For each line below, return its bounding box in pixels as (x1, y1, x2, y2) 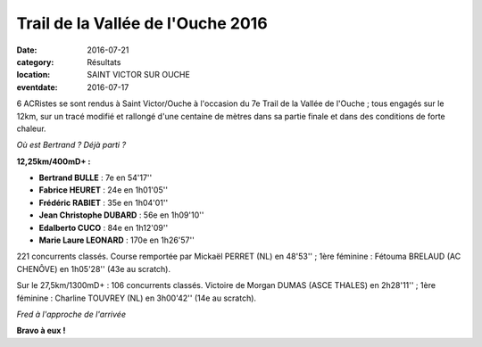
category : (16, 56, 54, 67)
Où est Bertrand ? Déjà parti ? (16, 139, 127, 151)
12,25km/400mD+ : (16, 156, 91, 167)
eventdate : (16, 81, 58, 93)
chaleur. (16, 123, 46, 134)
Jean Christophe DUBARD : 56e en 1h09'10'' (38, 210, 204, 220)
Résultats (87, 56, 121, 67)
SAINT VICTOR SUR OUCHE (87, 70, 191, 80)
